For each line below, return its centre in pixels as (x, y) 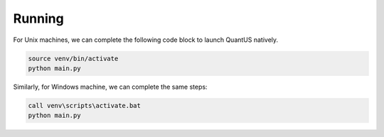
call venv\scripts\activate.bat (85, 105)
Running (38, 18)
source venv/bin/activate (73, 58)
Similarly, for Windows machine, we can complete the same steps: (110, 87)
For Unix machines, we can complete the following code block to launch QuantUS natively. (146, 40)
